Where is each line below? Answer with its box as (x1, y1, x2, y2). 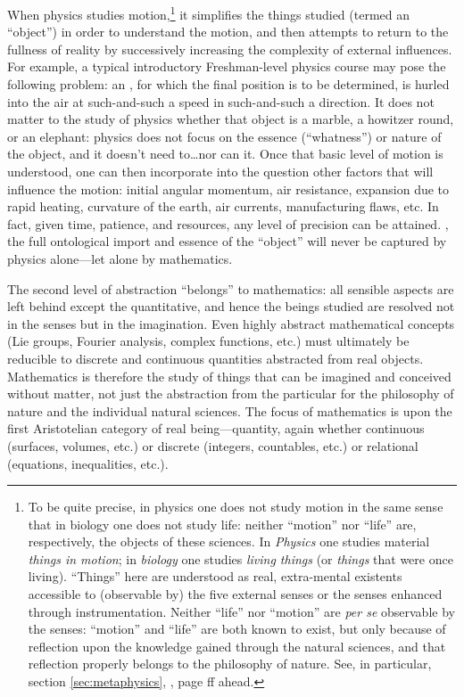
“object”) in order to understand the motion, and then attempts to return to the (7, 22, 449, 41)
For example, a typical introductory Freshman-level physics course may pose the (7, 57, 446, 76)
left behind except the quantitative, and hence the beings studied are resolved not (7, 297, 455, 316)
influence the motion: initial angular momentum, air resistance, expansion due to (7, 179, 450, 198)
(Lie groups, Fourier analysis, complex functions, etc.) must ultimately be (7, 332, 410, 350)
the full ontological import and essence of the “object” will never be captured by (7, 232, 447, 250)
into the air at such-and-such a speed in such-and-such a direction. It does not (7, 92, 435, 111)
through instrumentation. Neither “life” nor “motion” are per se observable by (28, 602, 455, 620)
